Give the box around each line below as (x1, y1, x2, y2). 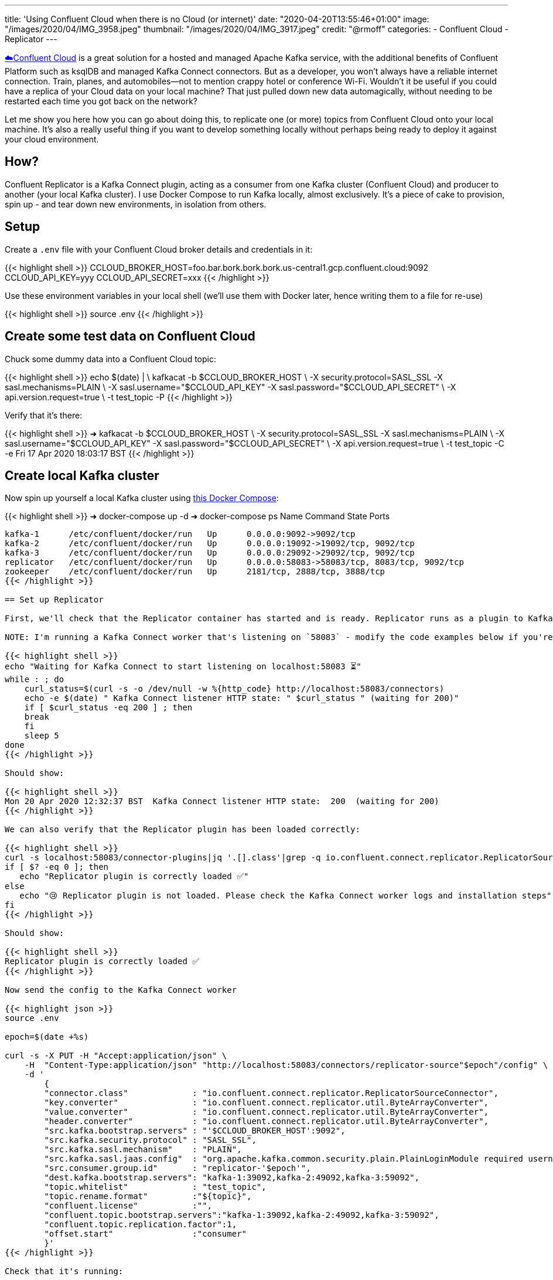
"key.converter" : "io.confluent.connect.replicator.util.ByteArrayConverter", (44, 1098, 489, 1108)
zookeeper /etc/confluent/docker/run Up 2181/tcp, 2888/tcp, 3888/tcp (5, 567, 385, 577)
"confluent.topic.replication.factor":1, (44, 1220, 237, 1230)
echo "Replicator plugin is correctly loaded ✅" (19, 872, 249, 881)
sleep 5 (24, 731, 59, 741)
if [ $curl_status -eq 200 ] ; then (24, 703, 193, 713)
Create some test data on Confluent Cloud (5, 329, 255, 344)
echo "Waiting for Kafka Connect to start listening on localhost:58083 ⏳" (5, 662, 361, 672)
